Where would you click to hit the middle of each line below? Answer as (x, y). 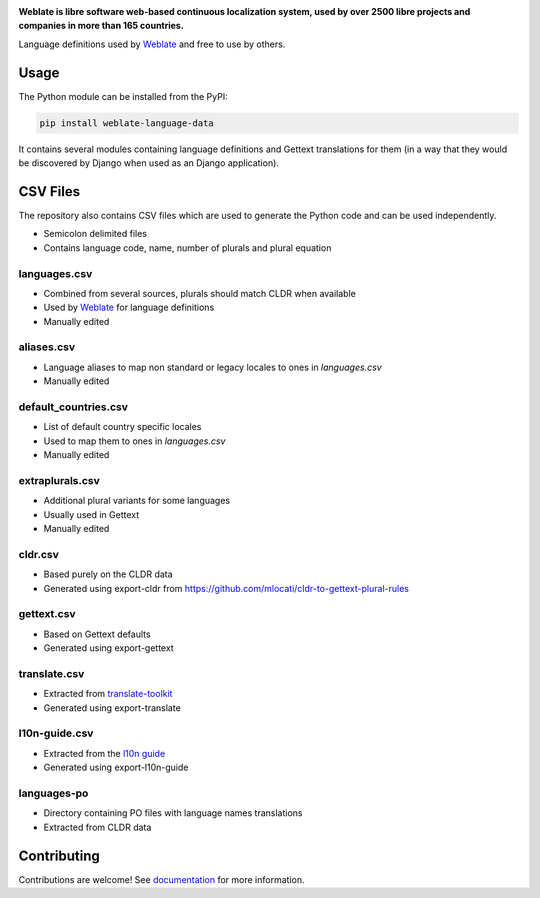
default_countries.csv (73, 407)
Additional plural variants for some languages (136, 501)
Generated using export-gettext (108, 648)
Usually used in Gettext (91, 514)
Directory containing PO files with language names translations (173, 813)
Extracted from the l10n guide (104, 753)
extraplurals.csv (59, 480)
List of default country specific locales (122, 427)
